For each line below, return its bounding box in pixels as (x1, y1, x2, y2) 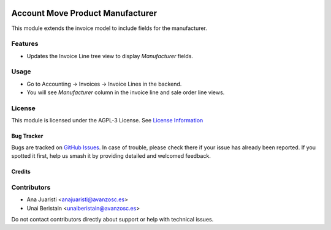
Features (11, 40, 39, 48)
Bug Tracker (11, 132, 44, 140)
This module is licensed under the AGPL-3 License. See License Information (11, 117, 204, 124)
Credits (11, 168, 31, 176)
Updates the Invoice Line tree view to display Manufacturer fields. (26, 52, 193, 59)
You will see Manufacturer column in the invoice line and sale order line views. (26, 89, 225, 96)
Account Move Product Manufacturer (11, 8, 158, 18)
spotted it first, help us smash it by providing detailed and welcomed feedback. (11, 152, 211, 160)
